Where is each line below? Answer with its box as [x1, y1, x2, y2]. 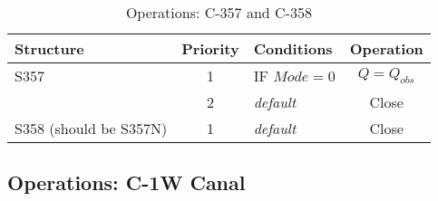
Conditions [253, 38, 333, 59]
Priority [181, 38, 239, 59]
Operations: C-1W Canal [7, 168, 246, 196]
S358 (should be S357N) [15, 118, 168, 139]
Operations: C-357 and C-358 [125, 2, 312, 23]
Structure [15, 38, 84, 59]
